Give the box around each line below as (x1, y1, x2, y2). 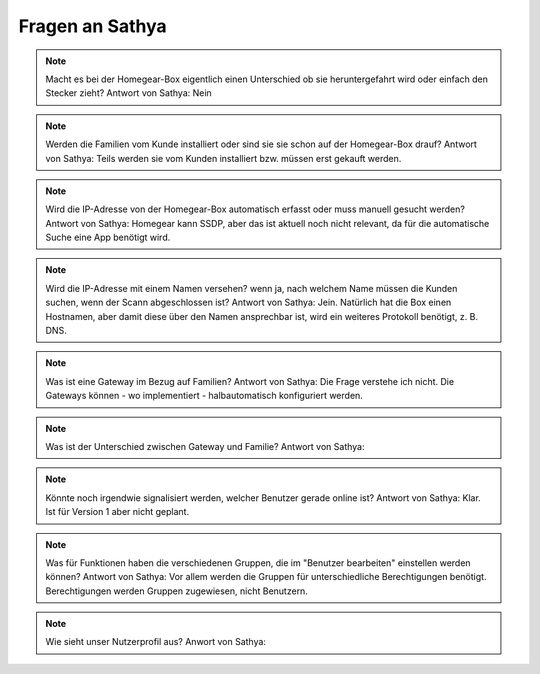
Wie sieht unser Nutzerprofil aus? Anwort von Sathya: (45, 636, 267, 648)
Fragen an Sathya (18, 15, 167, 37)
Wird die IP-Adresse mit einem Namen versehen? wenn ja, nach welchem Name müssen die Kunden (45, 282, 458, 294)
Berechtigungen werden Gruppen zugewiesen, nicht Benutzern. (45, 585, 309, 597)
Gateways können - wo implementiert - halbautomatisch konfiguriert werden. (45, 390, 364, 402)
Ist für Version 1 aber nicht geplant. (45, 506, 190, 518)
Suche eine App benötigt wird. (45, 231, 171, 244)
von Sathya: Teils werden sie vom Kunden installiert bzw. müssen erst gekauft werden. (45, 152, 402, 164)
